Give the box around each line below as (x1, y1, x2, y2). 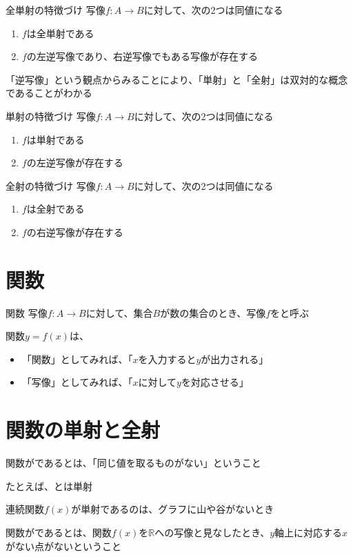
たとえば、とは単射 (6, 478, 92, 493)
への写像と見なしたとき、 (154, 525, 270, 539)
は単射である (26, 132, 85, 146)
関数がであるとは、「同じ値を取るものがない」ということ (6, 456, 261, 470)
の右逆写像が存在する (26, 224, 123, 239)
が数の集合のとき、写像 (160, 305, 266, 320)
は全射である (26, 202, 85, 216)
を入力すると (138, 351, 196, 366)
